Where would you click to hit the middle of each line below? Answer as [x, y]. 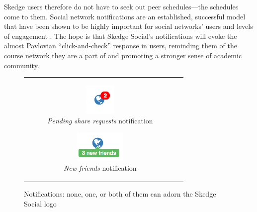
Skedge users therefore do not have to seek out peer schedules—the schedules [121, 6]
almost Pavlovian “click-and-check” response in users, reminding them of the [121, 46]
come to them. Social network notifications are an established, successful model [125, 16]
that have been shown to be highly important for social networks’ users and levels [128, 26]
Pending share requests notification [100, 121]
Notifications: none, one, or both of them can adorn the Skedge [120, 194]
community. [22, 65]
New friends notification [100, 168]
